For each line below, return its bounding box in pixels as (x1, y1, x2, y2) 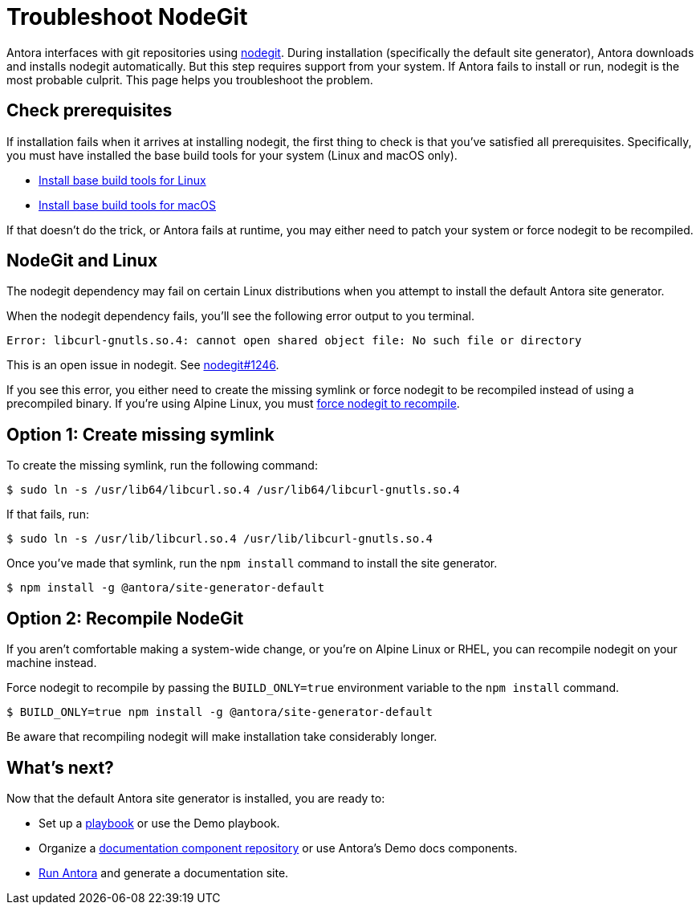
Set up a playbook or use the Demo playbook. (39, 815, 280, 830)
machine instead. (6, 656, 97, 670)
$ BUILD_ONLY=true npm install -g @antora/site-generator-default (6, 706, 433, 719)
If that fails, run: (6, 507, 89, 522)
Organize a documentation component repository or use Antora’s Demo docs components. (39, 840, 518, 855)
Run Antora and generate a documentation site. (39, 865, 289, 880)
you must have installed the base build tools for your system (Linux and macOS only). (6, 148, 458, 162)
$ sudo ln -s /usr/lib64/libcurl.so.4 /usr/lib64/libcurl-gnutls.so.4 (6, 483, 460, 497)
